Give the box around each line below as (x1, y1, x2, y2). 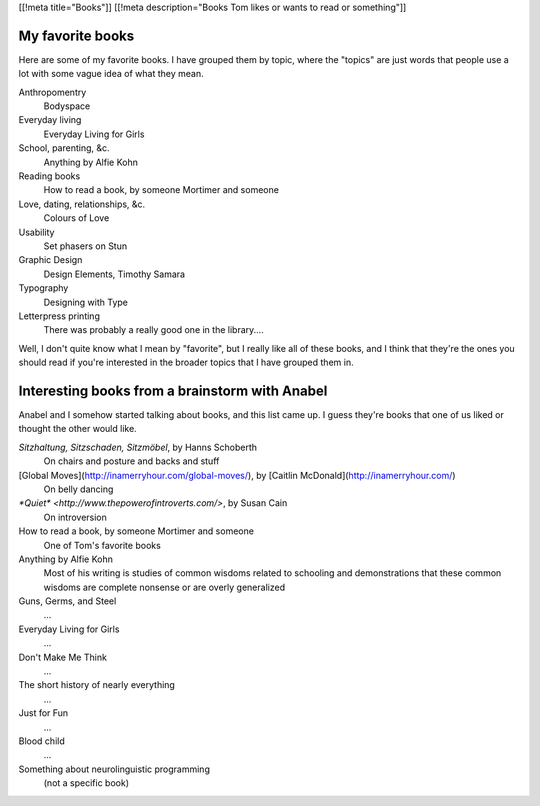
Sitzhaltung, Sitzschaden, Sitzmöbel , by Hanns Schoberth (18, 441, 258, 453)
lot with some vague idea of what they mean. (18, 68, 204, 80)
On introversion (43, 511, 107, 523)
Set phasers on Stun (43, 240, 128, 252)
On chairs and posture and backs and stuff (43, 455, 220, 467)
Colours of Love (43, 212, 110, 224)
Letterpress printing (18, 310, 100, 322)
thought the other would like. (18, 423, 137, 435)
